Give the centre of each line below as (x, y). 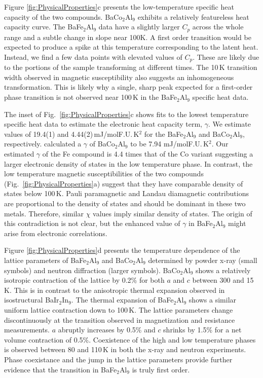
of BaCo (102, 144)
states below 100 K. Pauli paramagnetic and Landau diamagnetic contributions (126, 193)
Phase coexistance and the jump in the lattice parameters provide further (118, 359)
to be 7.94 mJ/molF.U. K (170, 144)
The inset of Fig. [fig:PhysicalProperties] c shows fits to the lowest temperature (126, 114)
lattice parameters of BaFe (45, 260)
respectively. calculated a (43, 144)
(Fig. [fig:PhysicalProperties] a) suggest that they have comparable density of (124, 183)
